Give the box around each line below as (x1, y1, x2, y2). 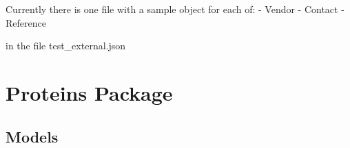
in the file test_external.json (6, 38, 126, 53)
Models (6, 125, 59, 147)
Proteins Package (6, 78, 173, 106)
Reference (6, 15, 46, 29)
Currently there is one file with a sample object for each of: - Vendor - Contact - (6, 2, 344, 16)
